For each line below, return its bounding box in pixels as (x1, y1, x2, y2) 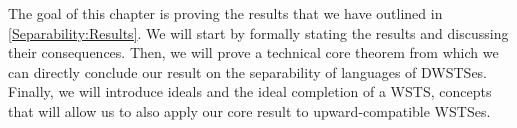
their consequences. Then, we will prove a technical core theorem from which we (8, 42, 499, 63)
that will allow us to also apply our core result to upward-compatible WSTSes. (8, 100, 491, 121)
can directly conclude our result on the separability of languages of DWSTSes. (8, 61, 488, 82)
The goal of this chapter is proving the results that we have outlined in (8, 3, 443, 23)
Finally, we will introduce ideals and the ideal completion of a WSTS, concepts (8, 81, 492, 102)
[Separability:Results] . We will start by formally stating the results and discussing (8, 22, 509, 43)
